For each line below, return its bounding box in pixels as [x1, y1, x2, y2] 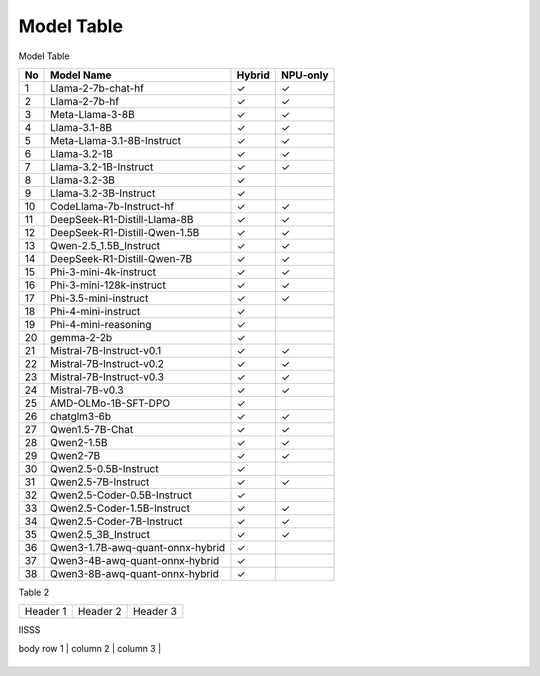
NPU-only [280, 68, 329, 82]
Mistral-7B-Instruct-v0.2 [50, 356, 165, 370]
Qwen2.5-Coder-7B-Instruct [50, 514, 183, 528]
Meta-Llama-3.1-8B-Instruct [50, 133, 182, 147]
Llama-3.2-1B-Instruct [50, 160, 154, 174]
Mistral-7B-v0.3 [50, 383, 124, 397]
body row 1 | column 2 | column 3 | [18, 642, 162, 654]
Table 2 [18, 586, 50, 598]
